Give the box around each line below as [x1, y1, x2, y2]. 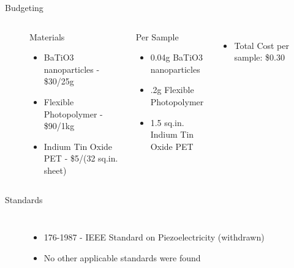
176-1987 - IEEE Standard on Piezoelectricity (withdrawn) [43, 231, 265, 244]
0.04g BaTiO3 [150, 51, 203, 64]
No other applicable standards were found [43, 251, 201, 264]
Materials [29, 30, 65, 43]
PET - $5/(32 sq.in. [43, 152, 118, 165]
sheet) [43, 163, 67, 176]
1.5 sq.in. [150, 116, 184, 128]
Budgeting [5, 1, 43, 13]
